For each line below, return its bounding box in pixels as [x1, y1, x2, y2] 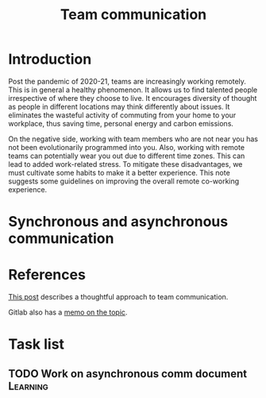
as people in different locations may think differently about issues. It [8, 102, 230, 111]
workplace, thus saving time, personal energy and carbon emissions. [8, 118, 234, 128]
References [8, 266, 86, 284]
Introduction [8, 50, 92, 68]
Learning [8, 379, 49, 392]
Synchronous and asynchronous [8, 213, 229, 231]
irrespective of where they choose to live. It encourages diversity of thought [8, 93, 257, 102]
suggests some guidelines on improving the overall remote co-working [8, 176, 240, 186]
